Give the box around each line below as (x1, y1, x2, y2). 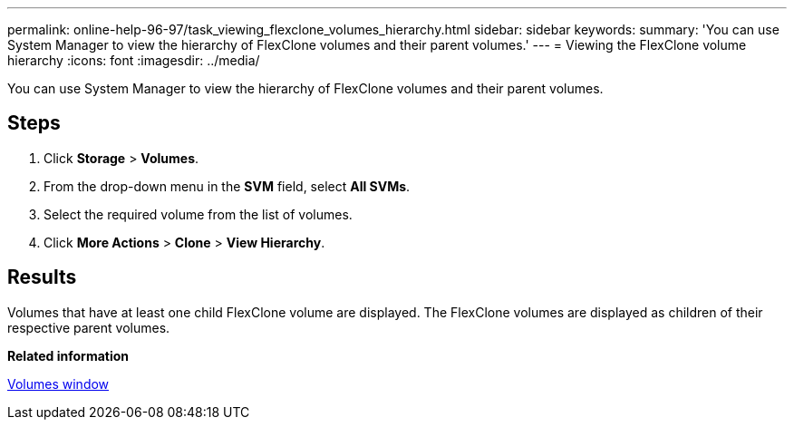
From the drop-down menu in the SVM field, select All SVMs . (44, 178, 411, 194)
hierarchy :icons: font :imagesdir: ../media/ (7, 53, 260, 68)
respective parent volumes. (7, 319, 170, 335)
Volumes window (7, 375, 110, 392)
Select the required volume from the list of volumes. (44, 206, 353, 222)
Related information (7, 347, 130, 364)
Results (7, 266, 77, 289)
